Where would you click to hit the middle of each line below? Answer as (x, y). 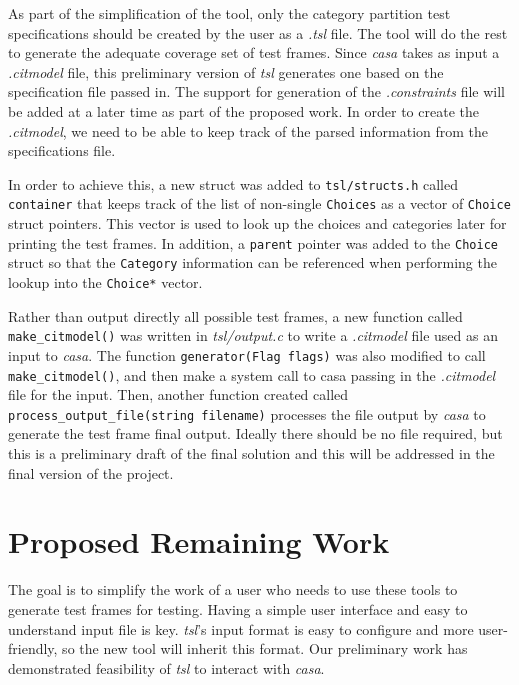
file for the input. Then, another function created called (178, 394)
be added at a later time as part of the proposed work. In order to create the (243, 110)
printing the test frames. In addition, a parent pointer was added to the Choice (253, 242)
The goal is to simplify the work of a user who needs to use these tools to (233, 589)
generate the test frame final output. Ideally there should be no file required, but (255, 433)
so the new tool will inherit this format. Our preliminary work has (265, 648)
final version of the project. (91, 472)
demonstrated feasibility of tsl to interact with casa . (166, 667)
